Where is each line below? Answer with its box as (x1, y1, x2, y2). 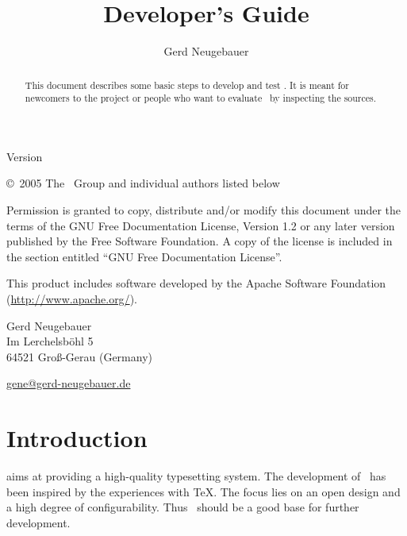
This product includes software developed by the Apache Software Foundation (6, 275, 386, 291)
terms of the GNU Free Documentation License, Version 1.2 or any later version (6, 217, 395, 233)
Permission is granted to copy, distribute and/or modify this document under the (6, 202, 401, 218)
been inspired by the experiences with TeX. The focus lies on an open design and (6, 483, 401, 499)
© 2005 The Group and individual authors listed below (6, 175, 280, 191)
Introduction (6, 422, 148, 454)
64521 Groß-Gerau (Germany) (6, 348, 152, 364)
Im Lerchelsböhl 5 (6, 333, 94, 349)
